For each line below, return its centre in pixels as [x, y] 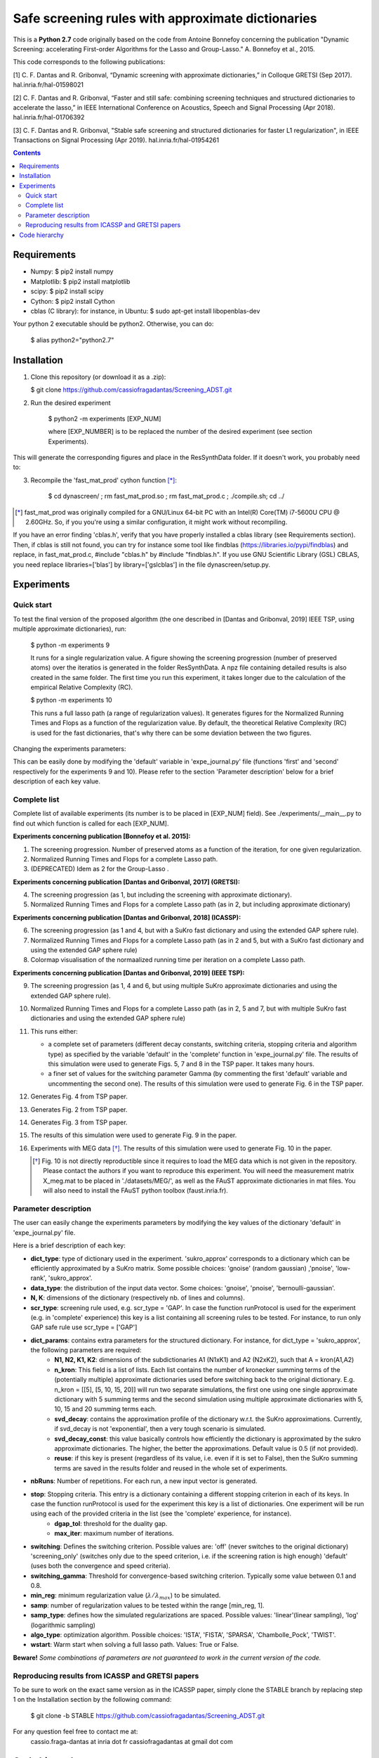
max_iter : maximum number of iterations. [114, 1534]
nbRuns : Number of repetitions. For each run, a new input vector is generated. [144, 1481]
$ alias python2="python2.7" [72, 340]
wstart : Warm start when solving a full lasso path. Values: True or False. [135, 1645]
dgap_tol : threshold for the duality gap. [111, 1523]
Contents [27, 153]
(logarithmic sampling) [63, 1625]
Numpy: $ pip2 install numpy [72, 271]
